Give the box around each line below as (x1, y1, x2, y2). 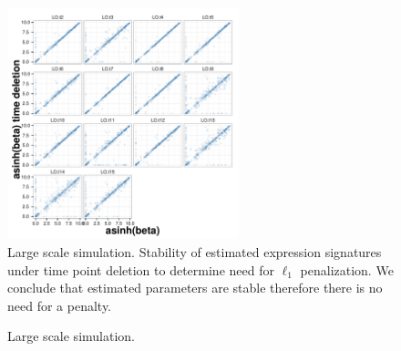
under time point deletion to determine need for (7, 260, 274, 279)
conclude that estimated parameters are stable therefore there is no (7, 278, 383, 297)
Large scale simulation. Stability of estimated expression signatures (7, 242, 382, 261)
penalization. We (300, 260, 394, 279)
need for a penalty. (7, 295, 112, 315)
